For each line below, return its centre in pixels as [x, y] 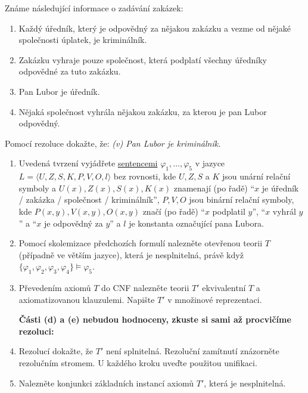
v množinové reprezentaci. [215, 299]
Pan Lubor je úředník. [59, 91]
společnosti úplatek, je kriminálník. [83, 40]
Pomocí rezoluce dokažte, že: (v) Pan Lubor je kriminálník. [113, 143]
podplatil [229, 211]
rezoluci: [36, 331]
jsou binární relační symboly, [242, 199]
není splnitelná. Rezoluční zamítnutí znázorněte [192, 351]
